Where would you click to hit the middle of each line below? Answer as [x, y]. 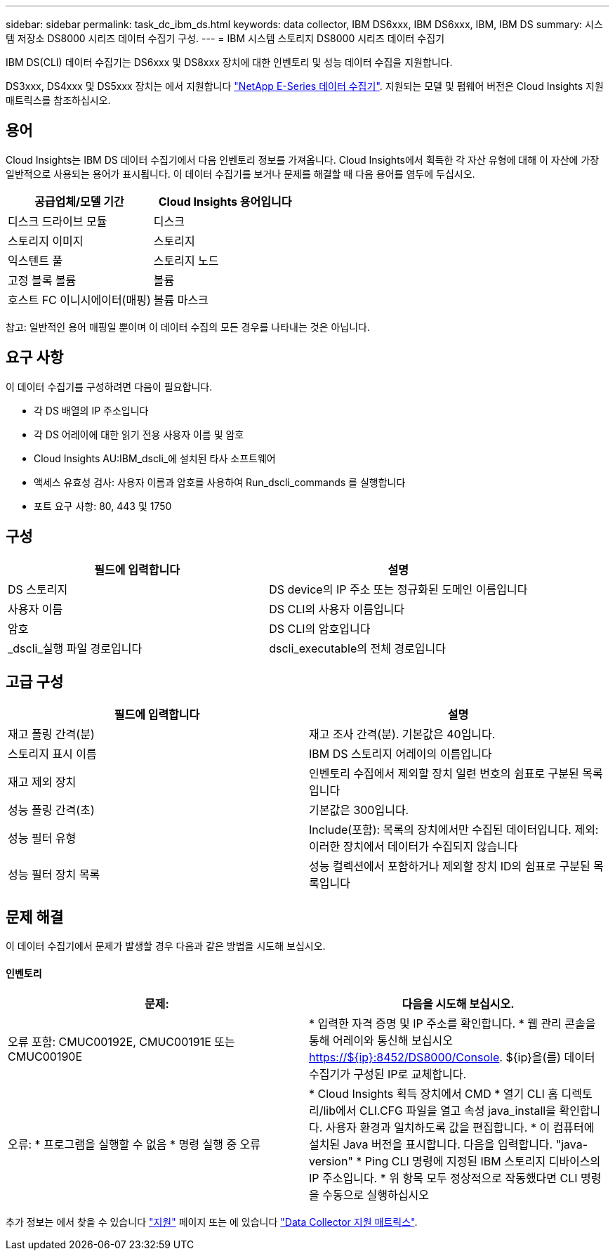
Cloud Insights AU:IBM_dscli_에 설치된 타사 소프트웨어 [155, 458]
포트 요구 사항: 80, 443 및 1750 [103, 506]
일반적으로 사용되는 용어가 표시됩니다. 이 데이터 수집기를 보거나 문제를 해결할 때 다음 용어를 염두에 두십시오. [240, 174]
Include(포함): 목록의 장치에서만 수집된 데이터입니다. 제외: [454, 830]
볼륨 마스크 [181, 300]
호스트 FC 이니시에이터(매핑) [79, 300]
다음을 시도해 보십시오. [458, 1004]
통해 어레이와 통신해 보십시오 [381, 1041]
